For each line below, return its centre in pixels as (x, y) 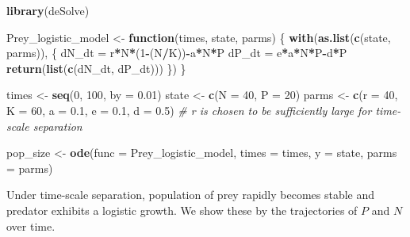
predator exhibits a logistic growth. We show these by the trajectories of (182, 210)
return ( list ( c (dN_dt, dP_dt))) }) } (96, 68)
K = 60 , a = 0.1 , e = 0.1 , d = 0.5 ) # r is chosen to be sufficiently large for (189, 110)
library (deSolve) (48, 10)
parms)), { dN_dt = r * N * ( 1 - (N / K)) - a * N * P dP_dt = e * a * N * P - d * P (177, 53)
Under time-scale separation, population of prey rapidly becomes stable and (191, 195)
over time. (31, 226)
